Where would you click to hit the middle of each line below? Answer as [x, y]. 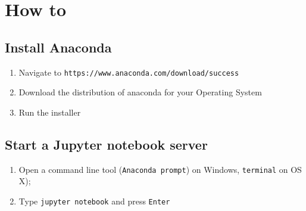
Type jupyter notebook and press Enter [94, 201]
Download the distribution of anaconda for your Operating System [140, 92]
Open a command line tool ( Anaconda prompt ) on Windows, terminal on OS [160, 169]
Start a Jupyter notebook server [106, 144]
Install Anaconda [58, 47]
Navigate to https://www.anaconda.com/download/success [129, 72]
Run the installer [50, 112]
